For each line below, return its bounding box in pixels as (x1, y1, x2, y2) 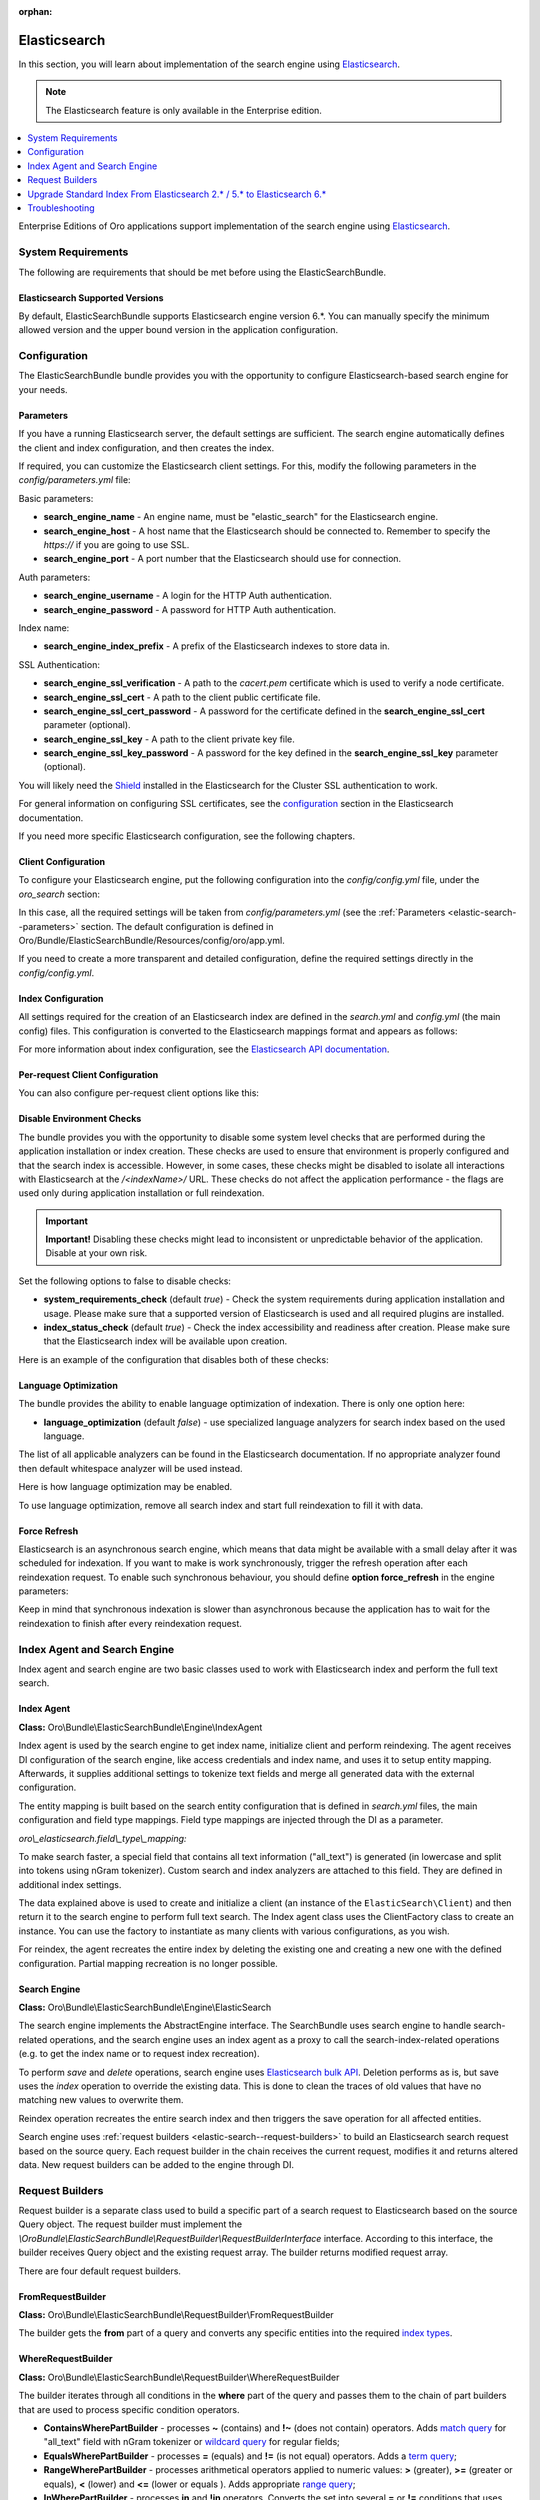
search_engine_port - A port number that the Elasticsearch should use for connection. (43, 553, 402, 565)
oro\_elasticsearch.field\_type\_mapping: (18, 1832, 187, 1844)
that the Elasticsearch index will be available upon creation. (43, 1335, 288, 1347)
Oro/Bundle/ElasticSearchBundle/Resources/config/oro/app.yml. (18, 934, 285, 946)
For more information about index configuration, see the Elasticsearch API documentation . (18, 1043, 390, 1055)
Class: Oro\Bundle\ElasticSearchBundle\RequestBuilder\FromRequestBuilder (18, 2309, 334, 2321)
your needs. (18, 383, 69, 395)
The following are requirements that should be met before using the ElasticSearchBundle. (18, 266, 387, 278)
